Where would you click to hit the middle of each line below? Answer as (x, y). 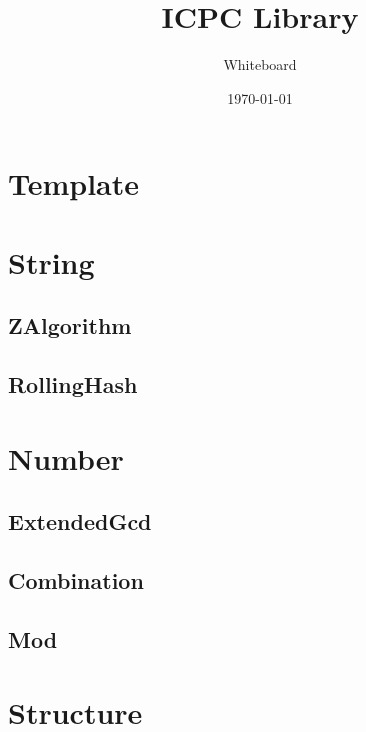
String (51, 261)
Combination (76, 579)
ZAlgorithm (70, 325)
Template (74, 183)
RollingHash (73, 384)
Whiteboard (260, 64)
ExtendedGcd (80, 521)
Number (66, 457)
